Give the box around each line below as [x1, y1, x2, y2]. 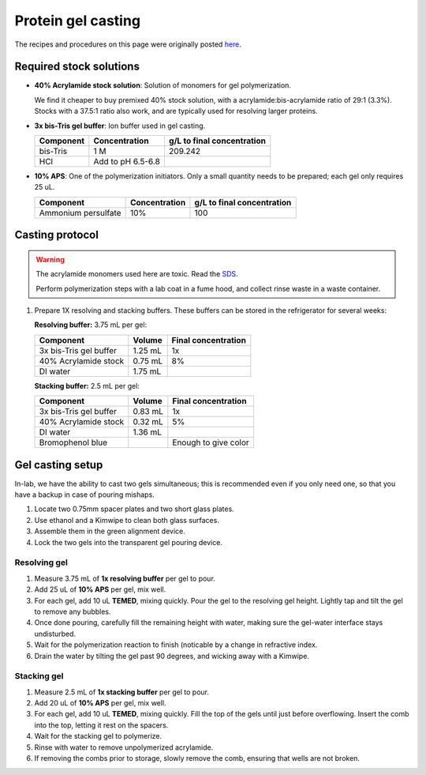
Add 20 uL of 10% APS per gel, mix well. [34, 698, 166, 708]
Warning [35, 254, 65, 264]
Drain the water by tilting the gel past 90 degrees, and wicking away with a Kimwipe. [34, 651, 309, 660]
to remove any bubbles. [34, 607, 111, 616]
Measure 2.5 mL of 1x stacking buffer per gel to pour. [34, 687, 209, 697]
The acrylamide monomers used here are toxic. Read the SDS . [35, 269, 238, 279]
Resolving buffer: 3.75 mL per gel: [34, 320, 148, 329]
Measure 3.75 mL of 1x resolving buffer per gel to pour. [34, 574, 216, 583]
